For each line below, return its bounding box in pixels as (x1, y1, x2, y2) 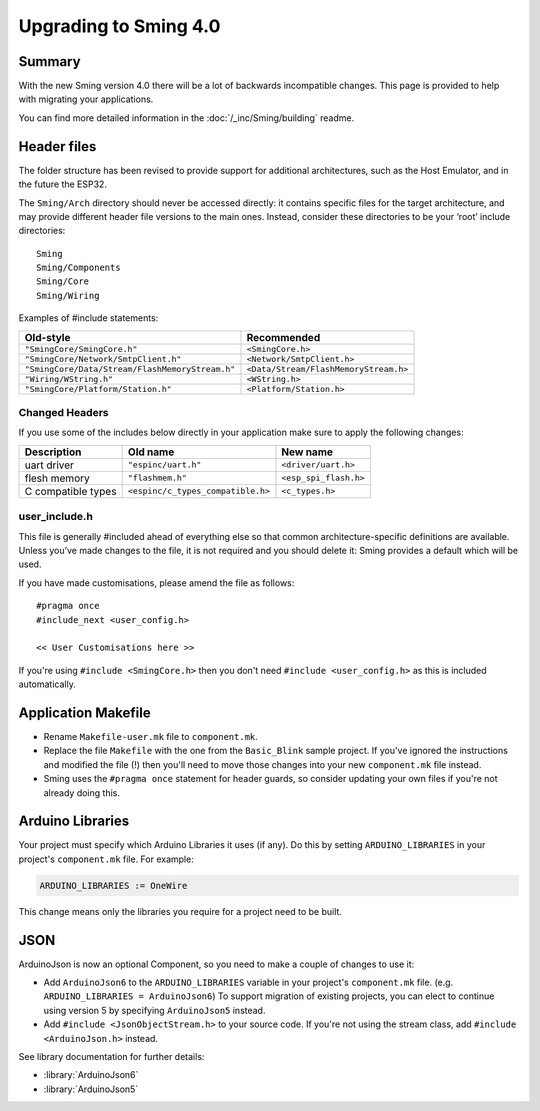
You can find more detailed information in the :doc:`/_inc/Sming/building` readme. (18, 111, 355, 124)
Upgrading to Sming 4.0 (18, 15, 221, 37)
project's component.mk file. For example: (18, 853, 194, 865)
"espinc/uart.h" (127, 460, 202, 470)
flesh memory (24, 471, 90, 485)
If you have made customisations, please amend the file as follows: (18, 576, 295, 589)
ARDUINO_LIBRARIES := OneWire (39, 880, 188, 891)
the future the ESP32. (18, 178, 107, 190)
